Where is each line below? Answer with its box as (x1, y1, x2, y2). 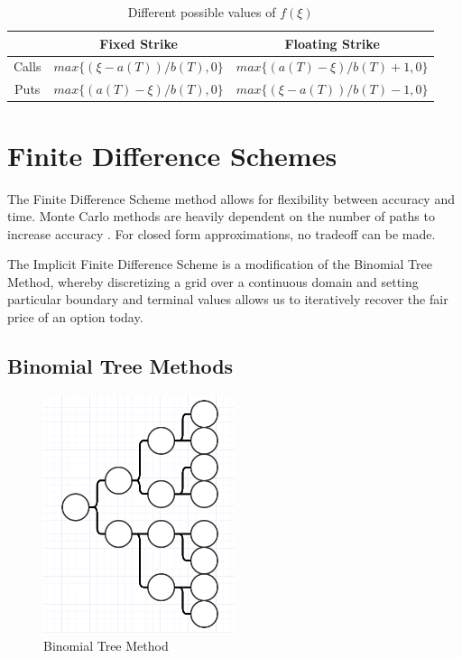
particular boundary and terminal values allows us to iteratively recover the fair (7, 290, 448, 309)
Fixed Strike (99, 33, 178, 52)
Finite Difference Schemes (7, 136, 337, 173)
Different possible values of (127, 3, 276, 21)
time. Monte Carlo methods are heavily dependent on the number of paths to (7, 207, 435, 226)
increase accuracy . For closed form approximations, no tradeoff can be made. (7, 224, 436, 243)
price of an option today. (7, 308, 143, 327)
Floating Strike (284, 33, 380, 52)
